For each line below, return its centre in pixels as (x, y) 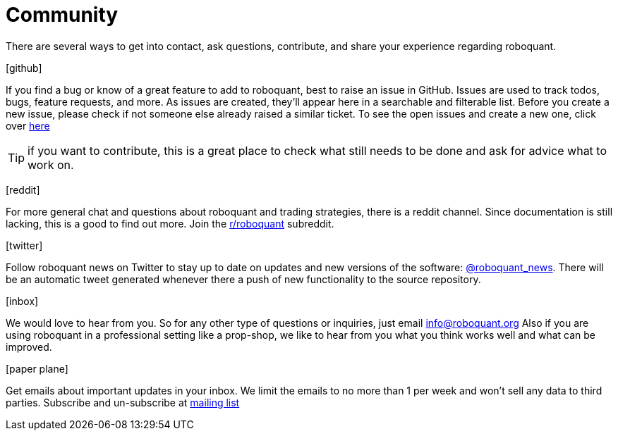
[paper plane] (37, 368)
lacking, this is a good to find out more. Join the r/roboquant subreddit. (170, 223)
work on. (51, 164)
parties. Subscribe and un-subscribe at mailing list (123, 402)
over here (28, 125)
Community (62, 15)
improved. (29, 347)
